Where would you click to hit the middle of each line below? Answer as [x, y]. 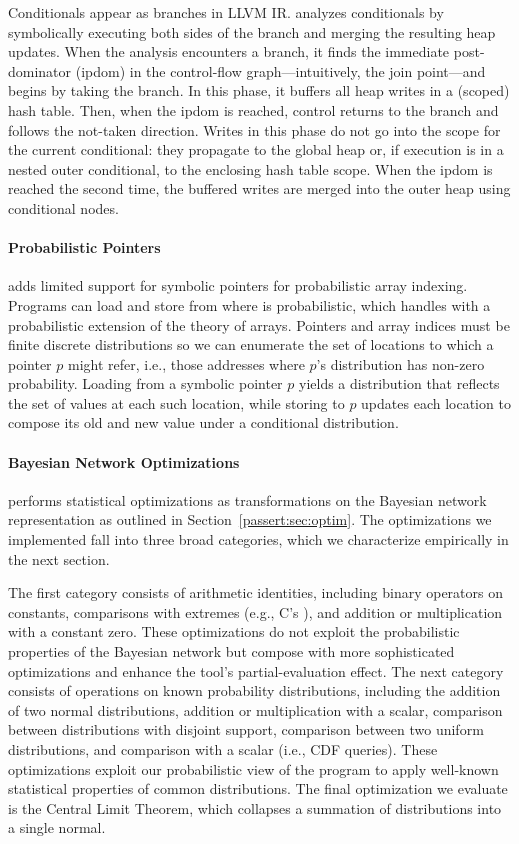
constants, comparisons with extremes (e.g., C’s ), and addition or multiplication [255, 611]
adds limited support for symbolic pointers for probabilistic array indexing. [238, 285]
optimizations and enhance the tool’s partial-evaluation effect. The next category [256, 670]
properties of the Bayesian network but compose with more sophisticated [231, 651]
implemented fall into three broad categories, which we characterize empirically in [258, 539]
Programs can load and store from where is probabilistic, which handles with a [249, 304]
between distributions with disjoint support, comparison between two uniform [246, 729]
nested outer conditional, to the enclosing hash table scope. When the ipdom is [250, 168]
